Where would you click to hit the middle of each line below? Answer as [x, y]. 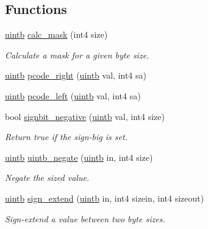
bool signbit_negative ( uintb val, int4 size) [85, 116]
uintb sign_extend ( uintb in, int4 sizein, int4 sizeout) [105, 198]
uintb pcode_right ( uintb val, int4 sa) [76, 75]
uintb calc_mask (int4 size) [56, 34]
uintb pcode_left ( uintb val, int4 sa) [73, 95]
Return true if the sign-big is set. [66, 137]
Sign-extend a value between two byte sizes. [85, 218]
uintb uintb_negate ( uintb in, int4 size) [79, 157]
